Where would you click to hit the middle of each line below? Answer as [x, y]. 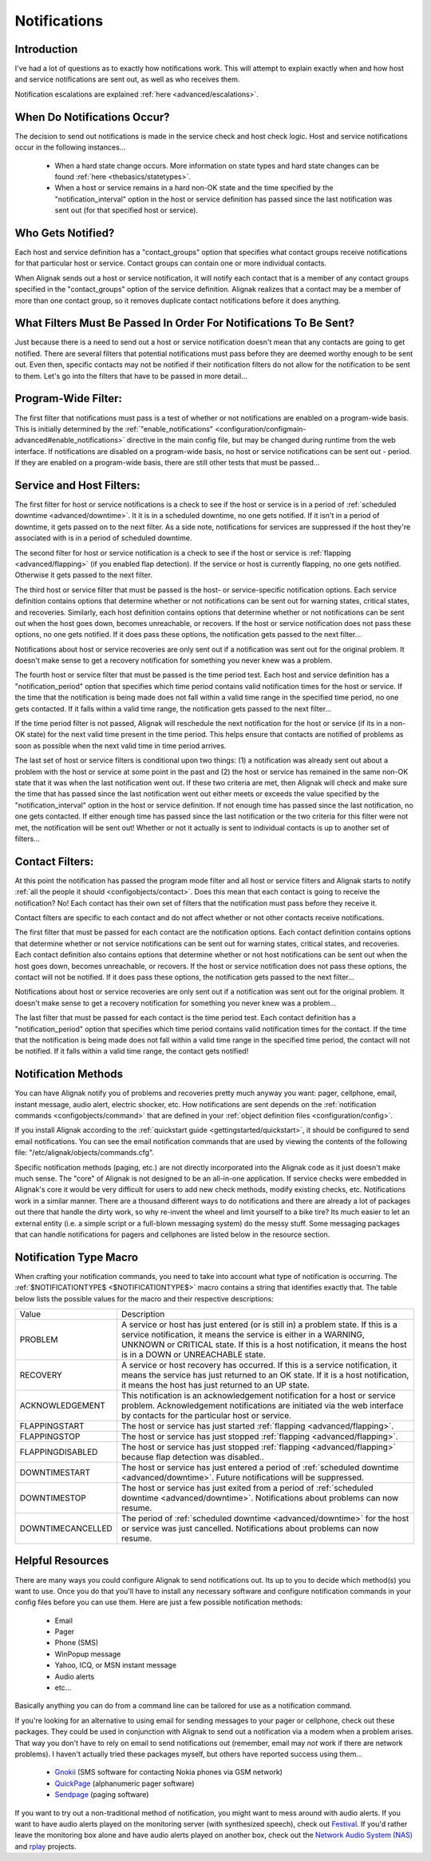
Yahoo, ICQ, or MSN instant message [116, 1665]
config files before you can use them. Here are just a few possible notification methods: [159, 1602]
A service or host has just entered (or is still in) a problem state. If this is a [259, 1325]
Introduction [46, 49]
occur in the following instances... [70, 147]
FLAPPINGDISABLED [59, 1452]
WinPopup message [88, 1654]
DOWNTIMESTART [55, 1472]
